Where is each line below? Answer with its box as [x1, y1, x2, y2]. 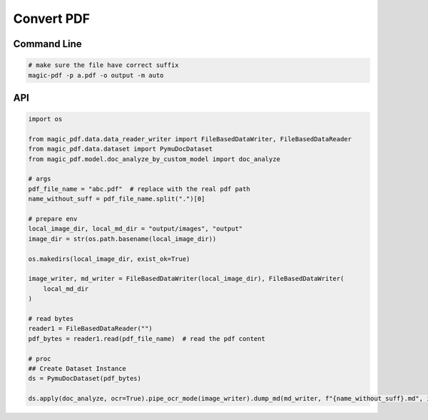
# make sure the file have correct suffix [28, 61, 179, 69]
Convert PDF [13, 11, 91, 26]
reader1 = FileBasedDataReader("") [28, 324, 153, 333]
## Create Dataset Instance [28, 364, 126, 372]
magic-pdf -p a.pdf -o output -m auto [28, 71, 164, 79]
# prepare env [28, 215, 78, 223]
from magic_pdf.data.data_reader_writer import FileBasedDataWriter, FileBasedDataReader [28, 135, 352, 143]
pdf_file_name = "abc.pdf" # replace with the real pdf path [28, 185, 250, 193]
